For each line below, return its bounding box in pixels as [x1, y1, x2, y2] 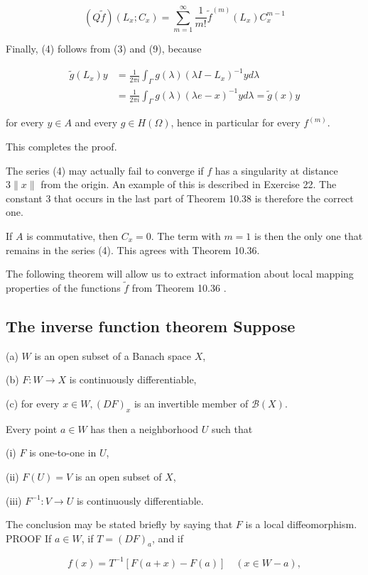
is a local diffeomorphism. [245, 517, 357, 532]
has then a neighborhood [90, 421, 199, 436]
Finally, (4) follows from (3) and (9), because [6, 41, 202, 56]
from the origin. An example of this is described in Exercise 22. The [40, 177, 337, 192]
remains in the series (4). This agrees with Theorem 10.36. [6, 242, 260, 257]
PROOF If [6, 530, 52, 545]
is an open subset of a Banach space [34, 348, 192, 363]
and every [75, 115, 118, 130]
